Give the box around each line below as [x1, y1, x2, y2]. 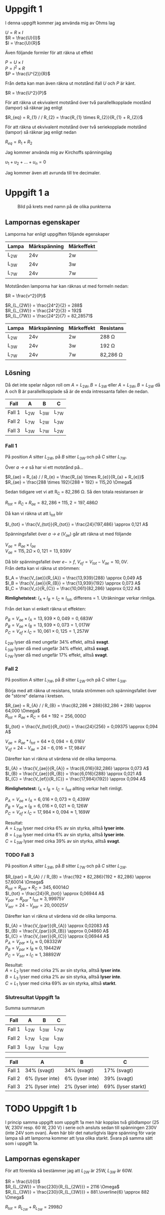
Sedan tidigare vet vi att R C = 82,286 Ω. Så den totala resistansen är [5, 489, 144, 496]
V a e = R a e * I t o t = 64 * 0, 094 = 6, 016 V [5, 738, 85, 746]
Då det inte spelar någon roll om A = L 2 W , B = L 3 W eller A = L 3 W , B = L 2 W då [5, 382, 161, 389]
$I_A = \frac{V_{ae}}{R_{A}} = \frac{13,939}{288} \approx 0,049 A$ [5, 575, 142, 581]
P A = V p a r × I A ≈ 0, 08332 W [5, 939, 62, 945]
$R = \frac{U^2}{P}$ [5, 90, 47, 96]
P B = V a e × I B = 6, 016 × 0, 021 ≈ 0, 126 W [5, 803, 88, 810]
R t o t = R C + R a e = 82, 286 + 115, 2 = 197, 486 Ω [5, 499, 98, 506]
